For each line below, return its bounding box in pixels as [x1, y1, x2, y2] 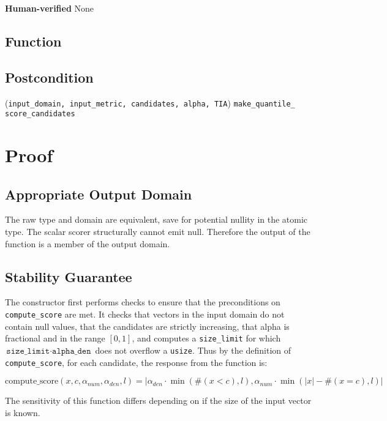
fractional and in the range [5, 332, 105, 345]
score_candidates [5, 110, 75, 119]
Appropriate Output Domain [5, 184, 192, 203]
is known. [5, 406, 40, 419]
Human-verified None [5, 2, 94, 14]
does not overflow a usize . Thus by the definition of [95, 343, 291, 356]
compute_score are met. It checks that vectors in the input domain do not [5, 308, 285, 321]
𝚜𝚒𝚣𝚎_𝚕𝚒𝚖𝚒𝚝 [6, 346, 50, 356]
